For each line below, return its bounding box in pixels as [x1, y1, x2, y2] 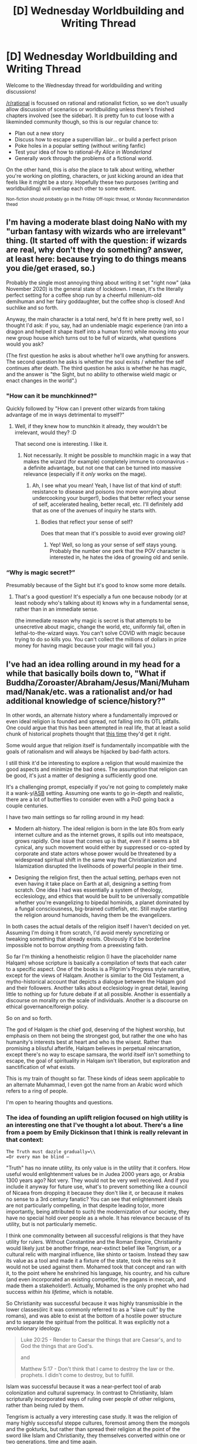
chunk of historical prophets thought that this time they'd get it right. [6, 730, 171, 737]
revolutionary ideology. [6, 1325, 62, 1332]
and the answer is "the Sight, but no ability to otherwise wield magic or [6, 370, 177, 377]
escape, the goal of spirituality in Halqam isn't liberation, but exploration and [6, 1057, 191, 1064]
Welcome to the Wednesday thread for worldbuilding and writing [6, 81, 162, 89]
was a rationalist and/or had [68, 687, 173, 697]
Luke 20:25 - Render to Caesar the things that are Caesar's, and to [20, 1336, 182, 1343]
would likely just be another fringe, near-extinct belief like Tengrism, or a [6, 1244, 182, 1252]
